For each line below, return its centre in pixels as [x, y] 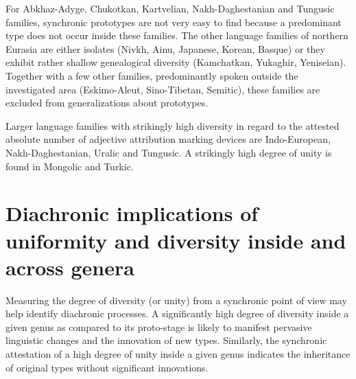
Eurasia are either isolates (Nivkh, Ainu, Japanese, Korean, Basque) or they [165, 48]
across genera [70, 267]
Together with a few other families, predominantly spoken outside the [152, 75]
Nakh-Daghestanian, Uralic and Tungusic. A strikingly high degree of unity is [169, 152]
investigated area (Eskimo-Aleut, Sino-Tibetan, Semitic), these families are [163, 89]
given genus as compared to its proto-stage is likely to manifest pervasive [159, 326]
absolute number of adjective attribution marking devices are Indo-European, [168, 139]
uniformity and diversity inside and [176, 240]
